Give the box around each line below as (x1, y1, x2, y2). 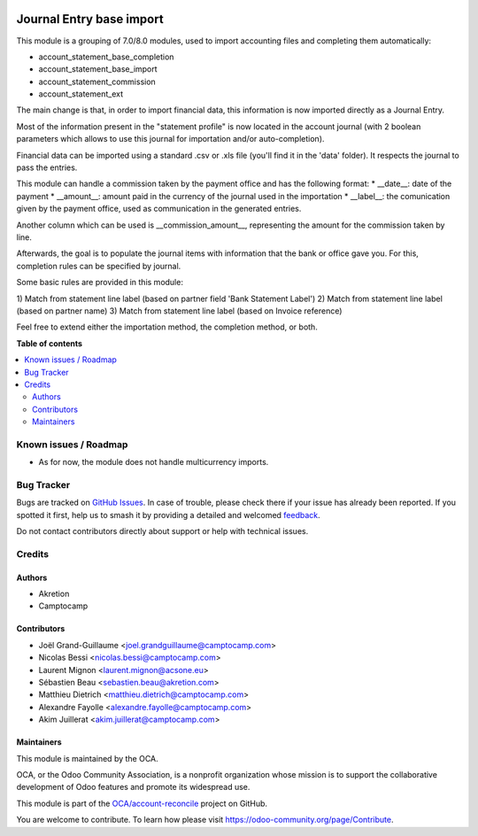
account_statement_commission (38, 76, 157, 87)
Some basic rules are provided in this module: (16, 277, 183, 288)
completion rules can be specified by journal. (16, 260, 181, 271)
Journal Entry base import (16, 12, 164, 27)
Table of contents (16, 337, 83, 349)
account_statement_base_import (38, 64, 158, 74)
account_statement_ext (38, 89, 124, 99)
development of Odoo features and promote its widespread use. (16, 782, 251, 793)
